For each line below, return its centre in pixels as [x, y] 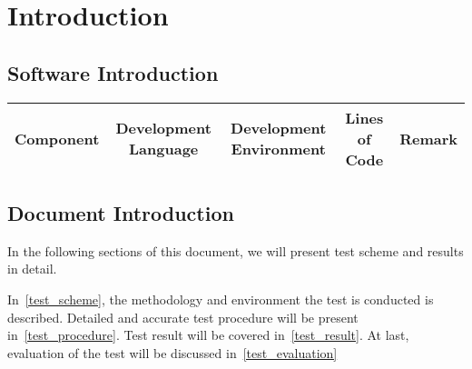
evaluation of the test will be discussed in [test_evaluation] [172, 352]
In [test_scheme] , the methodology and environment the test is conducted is [221, 299]
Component [57, 138]
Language [164, 149]
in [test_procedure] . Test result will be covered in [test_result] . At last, [208, 335]
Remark [428, 138]
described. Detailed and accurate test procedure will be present [183, 317]
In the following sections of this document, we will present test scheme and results [236, 250]
